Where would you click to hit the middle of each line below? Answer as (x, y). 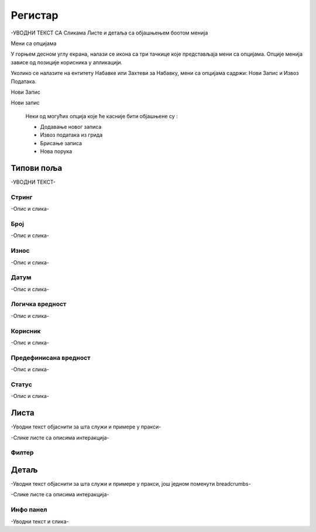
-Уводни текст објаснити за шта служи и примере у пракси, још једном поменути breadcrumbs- (131, 484)
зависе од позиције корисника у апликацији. (67, 62)
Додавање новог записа (71, 127)
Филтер (22, 452)
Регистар (35, 15)
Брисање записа (61, 143)
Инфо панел (29, 510)
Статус (21, 385)
